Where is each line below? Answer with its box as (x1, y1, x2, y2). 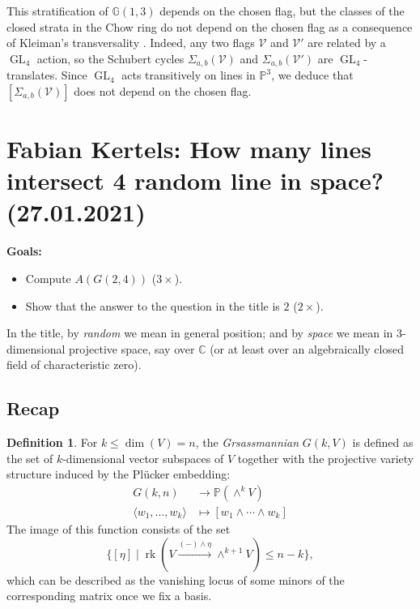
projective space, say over (69, 340, 195, 357)
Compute (25, 269, 71, 286)
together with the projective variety (237, 449, 414, 466)
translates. (6, 66, 58, 84)
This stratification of (6, 2, 108, 19)
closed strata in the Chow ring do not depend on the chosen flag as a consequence (6, 18, 413, 35)
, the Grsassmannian (195, 434, 299, 451)
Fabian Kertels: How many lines (6, 132, 371, 165)
